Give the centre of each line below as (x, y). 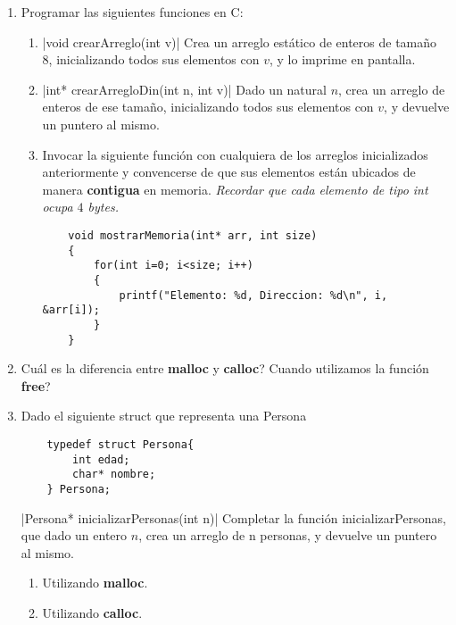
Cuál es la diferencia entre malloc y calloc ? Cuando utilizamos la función (225, 368)
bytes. (103, 207)
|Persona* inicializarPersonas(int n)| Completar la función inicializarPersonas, (233, 517)
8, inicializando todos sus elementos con (151, 59)
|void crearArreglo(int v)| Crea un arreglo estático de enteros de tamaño (240, 42)
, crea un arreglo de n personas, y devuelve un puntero (288, 535)
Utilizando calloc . (92, 612)
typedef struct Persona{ (120, 444)
